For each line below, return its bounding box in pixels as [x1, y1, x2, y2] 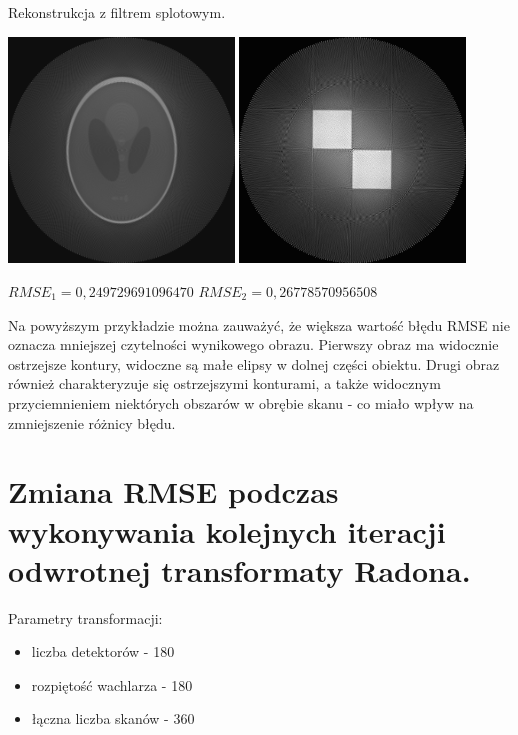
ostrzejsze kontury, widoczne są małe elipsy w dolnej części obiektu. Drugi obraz [8, 353, 500, 374]
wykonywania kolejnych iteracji [8, 510, 446, 551]
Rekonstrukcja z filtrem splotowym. [8, 2, 226, 22]
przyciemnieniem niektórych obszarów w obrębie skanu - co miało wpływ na [8, 392, 474, 413]
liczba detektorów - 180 [31, 641, 175, 662]
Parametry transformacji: [8, 607, 163, 628]
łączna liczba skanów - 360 [31, 708, 195, 729]
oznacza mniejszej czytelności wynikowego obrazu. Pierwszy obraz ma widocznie [8, 334, 499, 355]
